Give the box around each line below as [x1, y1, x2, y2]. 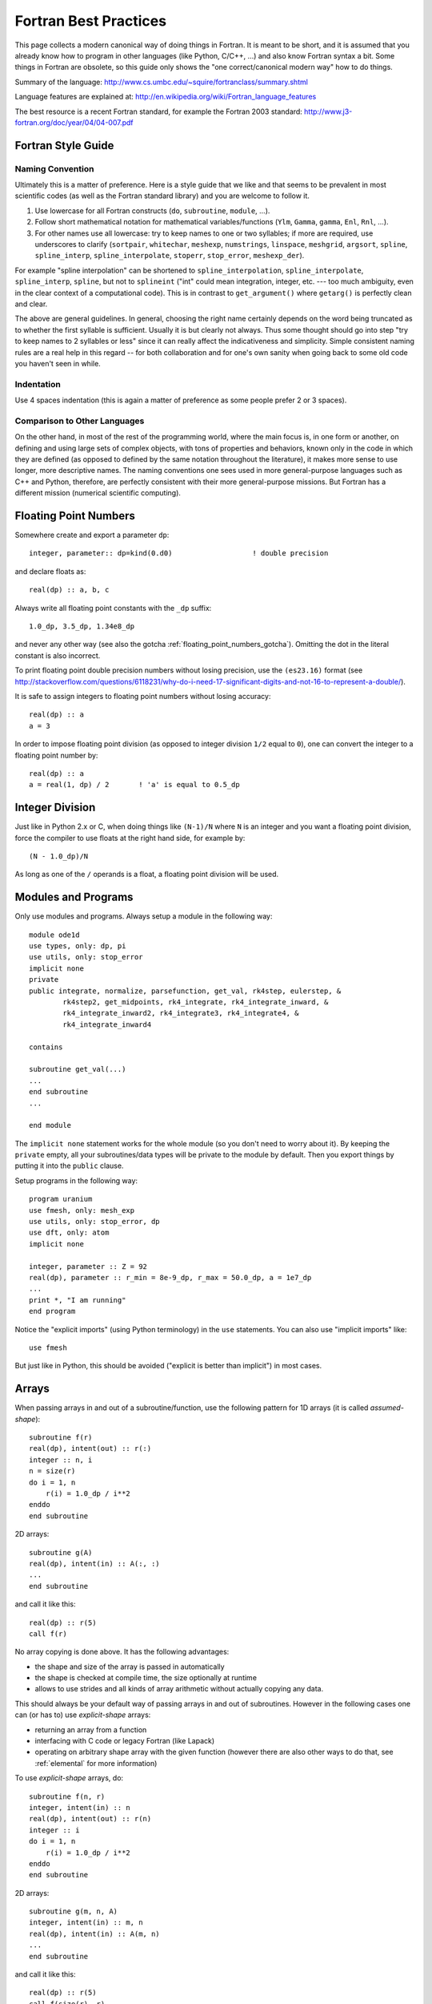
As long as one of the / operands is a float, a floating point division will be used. [14, 870, 279, 879]
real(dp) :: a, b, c [29, 585, 110, 595]
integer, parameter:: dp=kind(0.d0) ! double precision [29, 549, 329, 558]
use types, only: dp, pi [29, 942, 126, 951]
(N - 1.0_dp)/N [29, 851, 89, 861]
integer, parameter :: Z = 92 [29, 1262, 148, 1271]
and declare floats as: [14, 566, 86, 576]
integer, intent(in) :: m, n [29, 1918, 143, 1927]
